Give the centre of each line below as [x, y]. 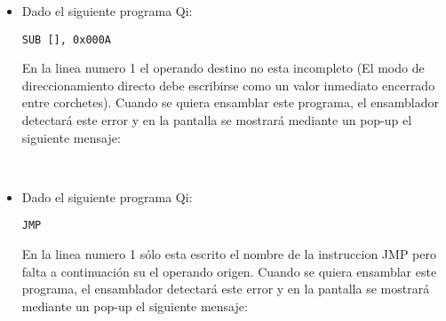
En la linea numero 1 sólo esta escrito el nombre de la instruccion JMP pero [229, 254]
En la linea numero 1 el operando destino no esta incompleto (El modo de [223, 68]
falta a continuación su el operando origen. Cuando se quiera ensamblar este [229, 271]
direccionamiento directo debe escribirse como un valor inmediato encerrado [228, 85]
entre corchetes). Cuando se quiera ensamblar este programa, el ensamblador [231, 102]
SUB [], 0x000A [67, 39]
